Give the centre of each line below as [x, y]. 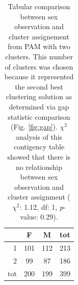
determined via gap [39, 106]
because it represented [39, 76]
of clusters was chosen [39, 66]
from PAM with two [39, 46]
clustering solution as [39, 96]
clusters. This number [39, 56]
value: [29, 217]
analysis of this [39, 136]
